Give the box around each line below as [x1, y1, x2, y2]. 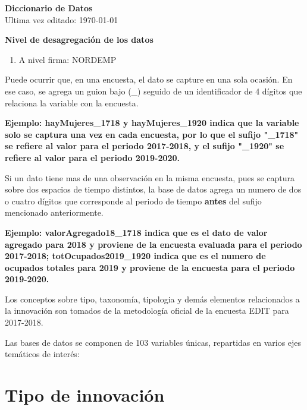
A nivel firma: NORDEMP [18, 53, 117, 65]
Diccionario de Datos [5, 2, 93, 14]
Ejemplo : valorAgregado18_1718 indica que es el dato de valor [5, 226, 268, 238]
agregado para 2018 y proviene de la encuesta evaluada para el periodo [5, 238, 302, 250]
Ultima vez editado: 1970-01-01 [5, 13, 118, 26]
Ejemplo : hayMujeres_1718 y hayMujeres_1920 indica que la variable [5, 116, 299, 129]
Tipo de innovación [5, 383, 165, 407]
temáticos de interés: [5, 348, 80, 360]
